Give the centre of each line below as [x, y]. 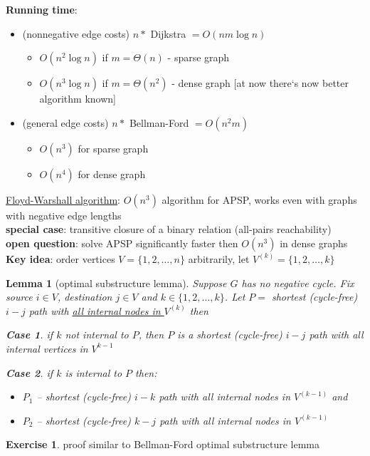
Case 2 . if [30, 372]
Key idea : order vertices [60, 258]
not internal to [97, 335]
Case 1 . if [30, 335]
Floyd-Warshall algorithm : [63, 199]
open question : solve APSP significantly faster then [122, 243]
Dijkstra [168, 33]
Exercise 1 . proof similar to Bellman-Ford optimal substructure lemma [163, 444]
